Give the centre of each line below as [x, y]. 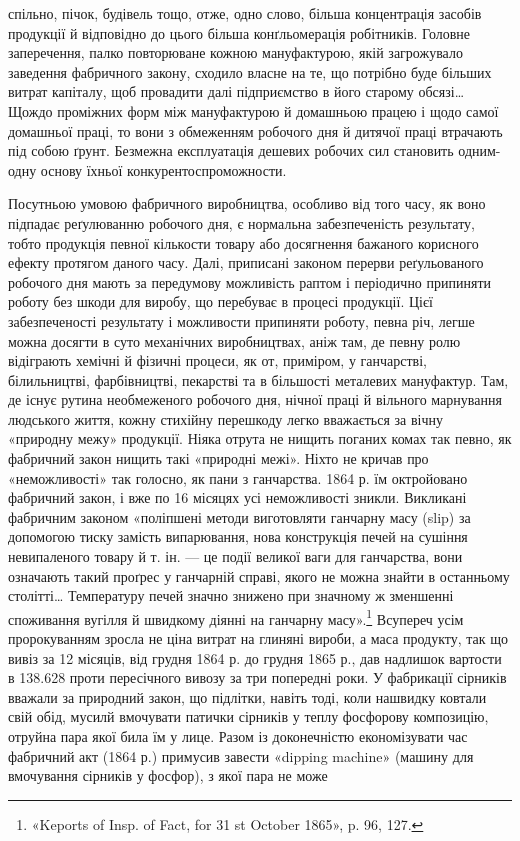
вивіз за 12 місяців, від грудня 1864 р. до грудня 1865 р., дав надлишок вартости [255, 657]
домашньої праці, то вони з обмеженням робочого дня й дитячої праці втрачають [255, 130]
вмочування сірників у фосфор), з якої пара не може [168, 775]
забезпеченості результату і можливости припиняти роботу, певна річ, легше [241, 320]
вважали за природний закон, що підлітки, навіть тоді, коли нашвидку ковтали [247, 696]
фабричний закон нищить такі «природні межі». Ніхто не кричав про [218, 458]
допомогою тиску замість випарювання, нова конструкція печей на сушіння [238, 536]
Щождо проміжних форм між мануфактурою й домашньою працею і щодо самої [253, 110]
